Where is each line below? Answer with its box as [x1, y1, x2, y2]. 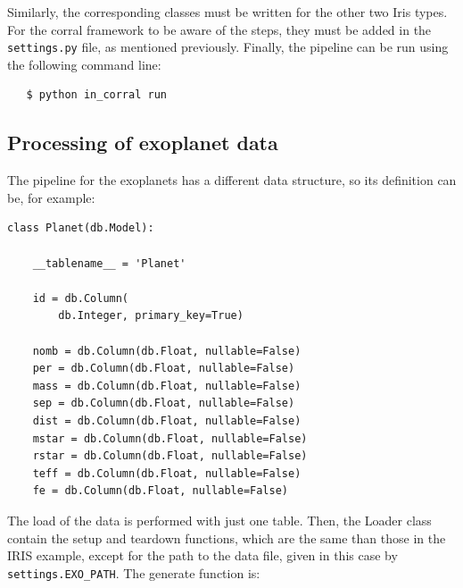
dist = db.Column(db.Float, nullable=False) [32, 414, 302, 427]
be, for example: [7, 188, 95, 206]
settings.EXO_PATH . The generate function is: [7, 563, 260, 582]
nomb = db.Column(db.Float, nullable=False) [32, 344, 302, 357]
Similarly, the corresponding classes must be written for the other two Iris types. [7, 3, 448, 21]
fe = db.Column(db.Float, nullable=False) [32, 484, 288, 498]
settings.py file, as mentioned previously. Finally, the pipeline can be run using [7, 38, 449, 56]
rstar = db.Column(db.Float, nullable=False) [32, 449, 308, 463]
